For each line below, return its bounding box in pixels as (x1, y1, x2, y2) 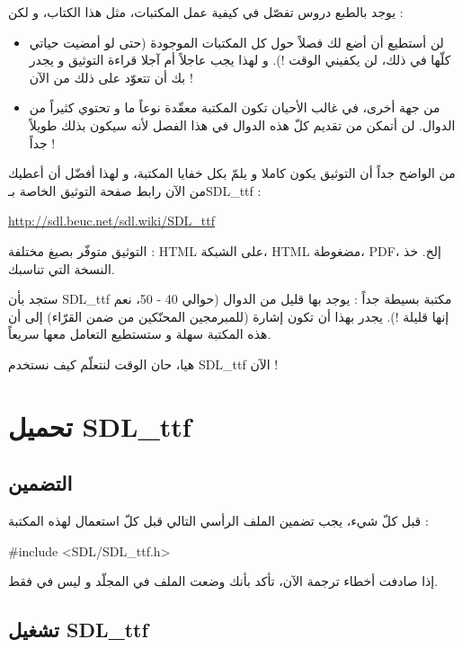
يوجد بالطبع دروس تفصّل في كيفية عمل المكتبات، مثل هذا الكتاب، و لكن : (8, 3, 404, 21)
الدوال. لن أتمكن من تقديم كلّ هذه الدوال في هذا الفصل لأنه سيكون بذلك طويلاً (29, 115, 456, 134)
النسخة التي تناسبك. (8, 259, 115, 278)
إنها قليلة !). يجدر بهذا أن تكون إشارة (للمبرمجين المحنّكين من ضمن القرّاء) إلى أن (8, 306, 449, 325)
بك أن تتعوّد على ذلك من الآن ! (29, 67, 193, 86)
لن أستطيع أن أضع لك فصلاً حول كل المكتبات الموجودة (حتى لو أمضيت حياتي (29, 32, 444, 51)
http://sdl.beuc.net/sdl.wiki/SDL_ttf (8, 211, 216, 230)
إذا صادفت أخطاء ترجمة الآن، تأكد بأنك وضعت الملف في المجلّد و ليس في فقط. (8, 572, 439, 590)
